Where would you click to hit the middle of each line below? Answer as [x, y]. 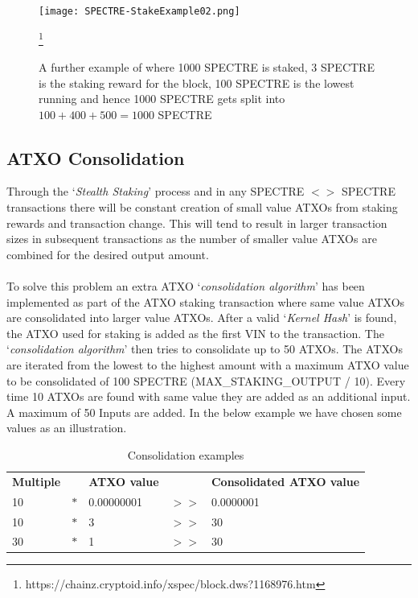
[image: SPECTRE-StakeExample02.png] [139, 11]
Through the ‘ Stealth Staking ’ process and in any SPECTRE [156, 191]
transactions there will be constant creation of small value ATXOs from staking [202, 207]
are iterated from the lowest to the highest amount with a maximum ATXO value [208, 365]
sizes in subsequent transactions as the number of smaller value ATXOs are [192, 239]
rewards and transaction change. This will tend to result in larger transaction [197, 223]
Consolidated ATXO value [285, 481]
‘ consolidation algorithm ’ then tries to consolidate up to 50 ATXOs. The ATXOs [205, 349]
